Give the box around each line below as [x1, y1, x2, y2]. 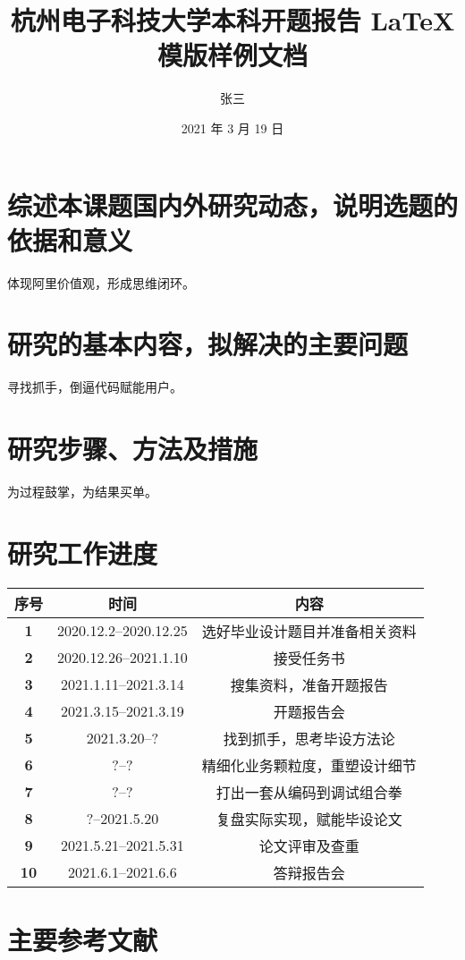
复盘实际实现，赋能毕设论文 [216, 808, 402, 829]
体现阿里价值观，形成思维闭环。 [7, 273, 195, 292]
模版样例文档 [156, 37, 308, 73]
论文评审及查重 [258, 835, 359, 856]
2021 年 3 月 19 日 [181, 118, 284, 137]
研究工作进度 [7, 534, 158, 571]
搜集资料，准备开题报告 [230, 674, 388, 695]
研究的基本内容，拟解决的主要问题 [7, 326, 409, 362]
